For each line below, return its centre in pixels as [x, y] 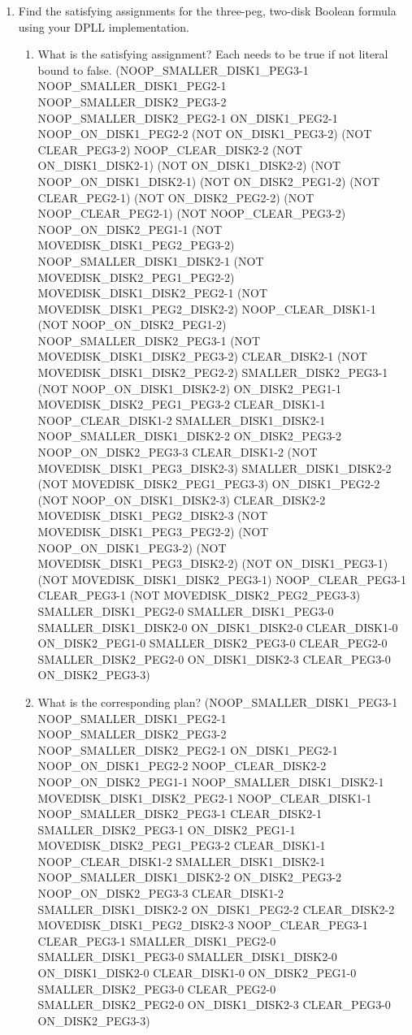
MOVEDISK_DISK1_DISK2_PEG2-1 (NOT [153, 293]
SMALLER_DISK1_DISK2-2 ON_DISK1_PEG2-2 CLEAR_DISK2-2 [216, 909]
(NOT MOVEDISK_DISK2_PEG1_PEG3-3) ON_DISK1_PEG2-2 [209, 484]
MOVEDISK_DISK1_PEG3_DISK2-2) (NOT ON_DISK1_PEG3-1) [213, 563]
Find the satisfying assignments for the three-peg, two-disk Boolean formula [207, 11]
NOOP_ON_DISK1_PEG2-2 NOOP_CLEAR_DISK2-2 [182, 766]
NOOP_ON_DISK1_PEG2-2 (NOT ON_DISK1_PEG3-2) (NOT [205, 134]
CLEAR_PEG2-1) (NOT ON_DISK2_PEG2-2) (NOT [176, 197]
